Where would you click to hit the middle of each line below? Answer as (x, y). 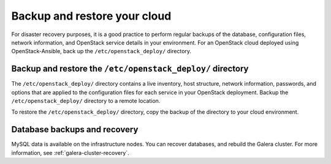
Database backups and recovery (75, 129)
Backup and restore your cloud (91, 16)
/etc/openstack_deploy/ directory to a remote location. (86, 101)
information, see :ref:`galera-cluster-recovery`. (70, 152)
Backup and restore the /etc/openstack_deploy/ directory (130, 69)
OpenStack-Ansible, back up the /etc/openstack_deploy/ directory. (101, 51)
